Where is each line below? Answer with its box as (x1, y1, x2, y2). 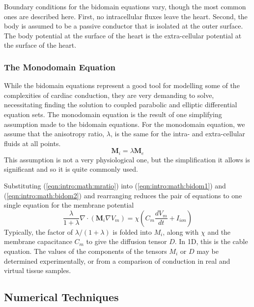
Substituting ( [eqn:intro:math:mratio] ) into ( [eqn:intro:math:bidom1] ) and (4, 180, 226, 190)
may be (197, 246, 219, 256)
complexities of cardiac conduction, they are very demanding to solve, (4, 90, 214, 100)
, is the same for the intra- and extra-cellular (110, 128, 245, 139)
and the (207, 226, 231, 237)
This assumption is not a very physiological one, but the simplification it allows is (4, 154, 250, 164)
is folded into (113, 226, 152, 237)
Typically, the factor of (4, 226, 73, 237)
